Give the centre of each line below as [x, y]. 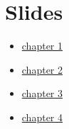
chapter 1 [42, 46]
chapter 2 [42, 69]
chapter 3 [42, 93]
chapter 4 [42, 117]
